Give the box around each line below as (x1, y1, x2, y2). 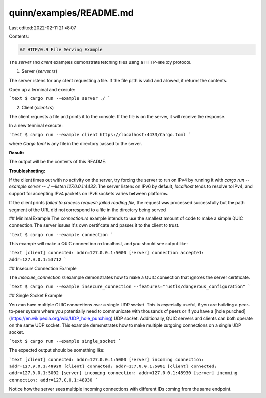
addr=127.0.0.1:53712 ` (9, 256, 66, 262)
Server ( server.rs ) (21, 68, 58, 74)
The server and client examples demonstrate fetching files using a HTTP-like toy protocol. (9, 59, 192, 65)
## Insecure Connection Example (9, 266, 77, 272)
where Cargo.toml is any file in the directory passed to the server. (9, 141, 142, 147)
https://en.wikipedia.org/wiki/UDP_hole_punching (10, 315, 111, 321)
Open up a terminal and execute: (9, 87, 76, 92)
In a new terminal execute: (9, 122, 63, 128)
